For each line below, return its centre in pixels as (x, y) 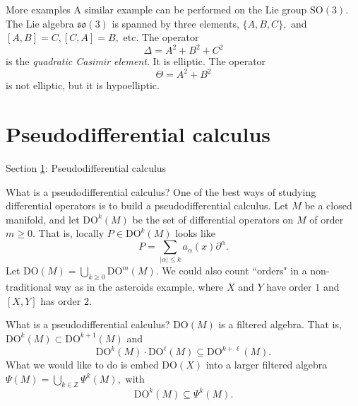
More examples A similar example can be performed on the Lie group (156, 9)
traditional (29, 287)
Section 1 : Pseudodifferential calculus (86, 168)
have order (289, 287)
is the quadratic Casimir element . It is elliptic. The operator (136, 61)
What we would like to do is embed (82, 365)
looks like (196, 233)
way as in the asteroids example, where (139, 287)
